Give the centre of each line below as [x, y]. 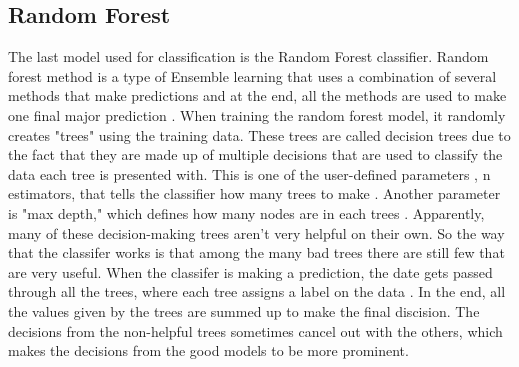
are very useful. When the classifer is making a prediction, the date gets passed [250, 271]
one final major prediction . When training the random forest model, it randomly [257, 114]
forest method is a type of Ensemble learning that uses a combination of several [252, 75]
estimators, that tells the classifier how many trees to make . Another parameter [254, 193]
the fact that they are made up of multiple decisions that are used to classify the [255, 154]
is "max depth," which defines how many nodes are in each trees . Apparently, [246, 212]
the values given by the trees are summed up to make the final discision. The [244, 310]
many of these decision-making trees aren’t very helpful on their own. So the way [256, 232]
